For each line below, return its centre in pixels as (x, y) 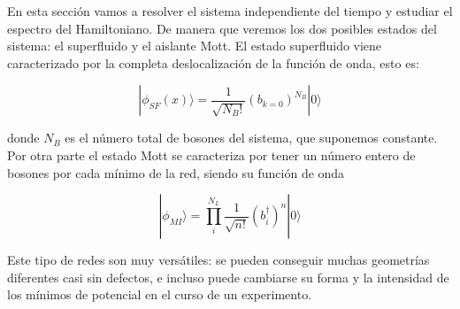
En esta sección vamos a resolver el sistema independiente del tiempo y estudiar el (230, 11)
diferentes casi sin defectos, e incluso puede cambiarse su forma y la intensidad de (228, 277)
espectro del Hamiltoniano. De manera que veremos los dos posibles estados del (222, 28)
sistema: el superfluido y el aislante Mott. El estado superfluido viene (195, 46)
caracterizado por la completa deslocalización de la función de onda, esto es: (213, 62)
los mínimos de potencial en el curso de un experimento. (160, 294)
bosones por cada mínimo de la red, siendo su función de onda (176, 172)
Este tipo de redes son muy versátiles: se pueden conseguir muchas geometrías (218, 260)
